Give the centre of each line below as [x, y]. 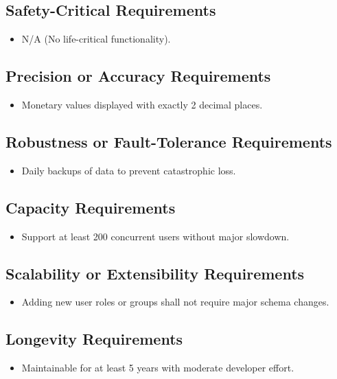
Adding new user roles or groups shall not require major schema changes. [175, 302]
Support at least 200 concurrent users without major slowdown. [155, 236]
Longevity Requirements [94, 339]
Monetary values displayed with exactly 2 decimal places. [142, 104]
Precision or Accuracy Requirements [138, 76]
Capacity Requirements [91, 207]
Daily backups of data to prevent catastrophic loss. [129, 170]
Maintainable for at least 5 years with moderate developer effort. [158, 368]
